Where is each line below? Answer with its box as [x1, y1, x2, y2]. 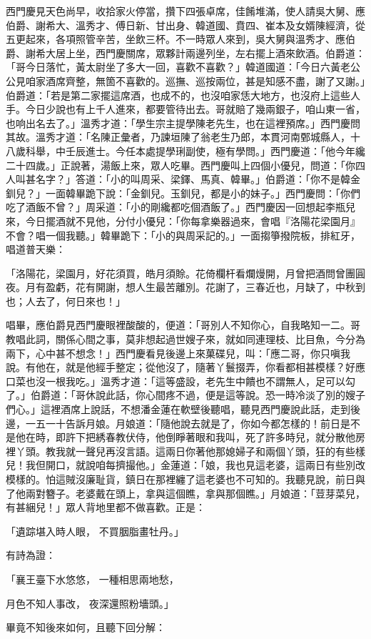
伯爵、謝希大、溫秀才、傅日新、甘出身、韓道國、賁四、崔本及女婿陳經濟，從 [6, 17, 365, 32]
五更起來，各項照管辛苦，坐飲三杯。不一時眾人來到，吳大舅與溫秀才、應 [6, 31, 345, 46]
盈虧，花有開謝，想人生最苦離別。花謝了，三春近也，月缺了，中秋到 [45, 279, 365, 294]
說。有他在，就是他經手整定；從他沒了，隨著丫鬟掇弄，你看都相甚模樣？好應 [6, 360, 365, 375]
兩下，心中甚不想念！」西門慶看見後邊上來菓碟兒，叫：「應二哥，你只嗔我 [6, 345, 350, 360]
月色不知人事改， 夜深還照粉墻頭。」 [6, 595, 174, 610]
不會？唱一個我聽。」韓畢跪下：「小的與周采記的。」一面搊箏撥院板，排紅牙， [6, 227, 360, 242]
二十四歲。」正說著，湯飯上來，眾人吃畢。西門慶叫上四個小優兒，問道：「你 [6, 157, 355, 172]
